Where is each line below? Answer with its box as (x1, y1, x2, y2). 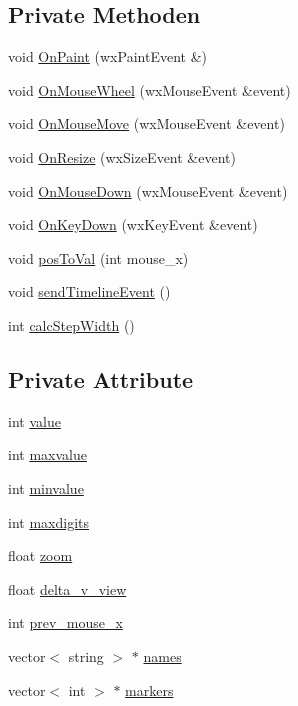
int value (8, 410, 61, 431)
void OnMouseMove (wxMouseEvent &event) (8, 113, 285, 134)
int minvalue (8, 477, 84, 498)
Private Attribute (8, 363, 194, 394)
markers (125, 679, 174, 700)
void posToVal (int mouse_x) (8, 247, 189, 268)
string (68, 645, 104, 666)
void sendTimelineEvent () (8, 281, 171, 302)
